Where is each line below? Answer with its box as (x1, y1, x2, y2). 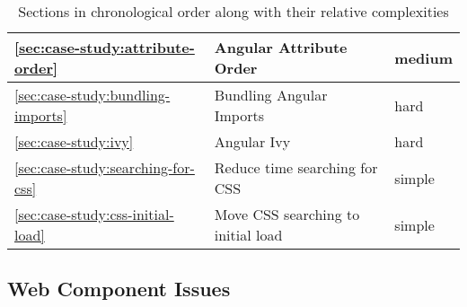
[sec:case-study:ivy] (14, 131, 134, 152)
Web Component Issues (7, 275, 231, 303)
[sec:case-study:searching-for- (14, 157, 195, 178)
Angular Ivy (214, 131, 291, 152)
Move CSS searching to (214, 204, 360, 224)
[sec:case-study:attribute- (14, 37, 195, 57)
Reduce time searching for (214, 157, 378, 178)
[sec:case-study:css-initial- (14, 204, 174, 224)
